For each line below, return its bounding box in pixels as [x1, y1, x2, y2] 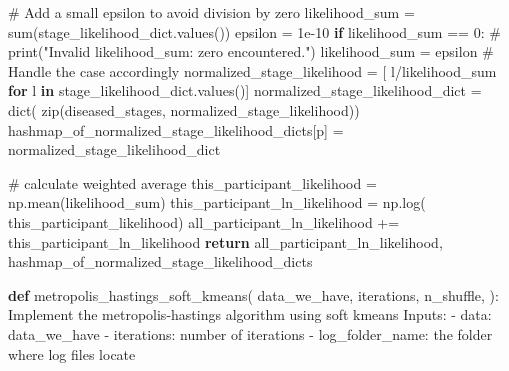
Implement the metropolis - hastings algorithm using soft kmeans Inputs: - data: [8, 304, 492, 325]
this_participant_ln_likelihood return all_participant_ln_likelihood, [8, 231, 443, 252]
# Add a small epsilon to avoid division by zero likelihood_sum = [8, 2, 415, 22]
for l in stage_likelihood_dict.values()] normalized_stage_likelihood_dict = [8, 80, 482, 101]
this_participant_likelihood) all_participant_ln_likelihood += [8, 211, 400, 232]
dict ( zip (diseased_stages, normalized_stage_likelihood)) [8, 99, 360, 120]
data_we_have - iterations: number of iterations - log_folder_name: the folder [8, 323, 493, 344]
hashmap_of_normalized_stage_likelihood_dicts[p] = [8, 119, 344, 140]
